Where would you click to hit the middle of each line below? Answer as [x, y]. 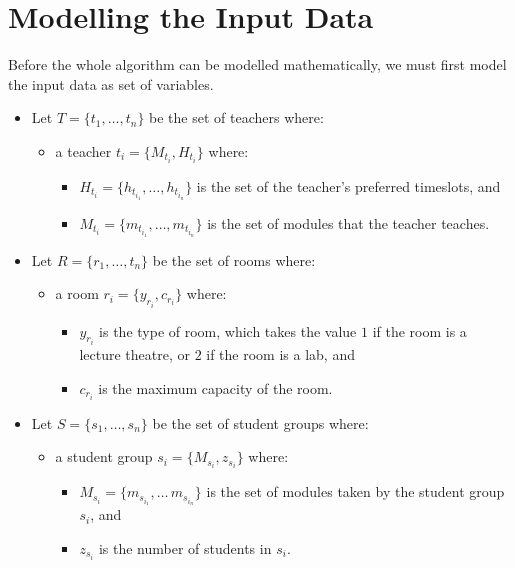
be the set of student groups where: [260, 422]
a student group [104, 456]
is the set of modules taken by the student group [355, 491]
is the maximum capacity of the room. [215, 387]
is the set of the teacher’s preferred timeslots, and [348, 186]
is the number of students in [185, 547]
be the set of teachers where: [236, 117]
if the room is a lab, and [280, 354]
